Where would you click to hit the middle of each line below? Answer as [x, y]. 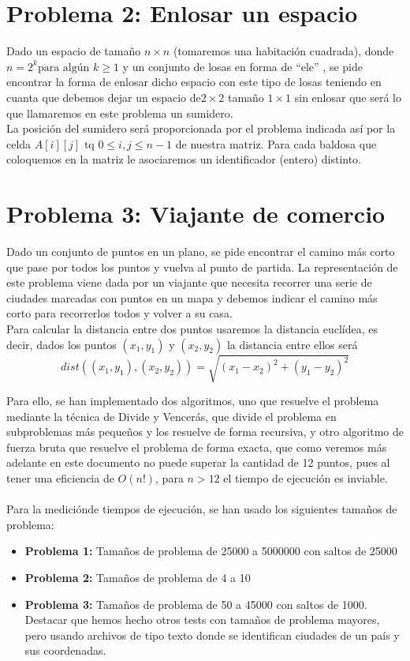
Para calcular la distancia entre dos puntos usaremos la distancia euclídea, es [192, 328]
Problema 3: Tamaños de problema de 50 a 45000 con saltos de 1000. [196, 604]
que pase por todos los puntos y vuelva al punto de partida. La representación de [202, 267]
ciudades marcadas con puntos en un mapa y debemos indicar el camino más [192, 297]
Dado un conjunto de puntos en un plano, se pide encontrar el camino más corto [201, 251]
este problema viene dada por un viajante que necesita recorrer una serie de [189, 282]
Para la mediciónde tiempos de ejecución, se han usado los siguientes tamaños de [202, 509]
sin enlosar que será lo [348, 97]
